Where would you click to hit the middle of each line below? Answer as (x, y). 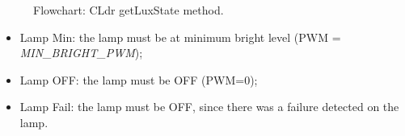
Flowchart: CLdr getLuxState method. (129, 10)
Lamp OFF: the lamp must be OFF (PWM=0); (139, 79)
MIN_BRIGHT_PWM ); (81, 53)
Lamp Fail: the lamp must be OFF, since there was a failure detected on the (209, 107)
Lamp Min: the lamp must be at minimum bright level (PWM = (180, 37)
